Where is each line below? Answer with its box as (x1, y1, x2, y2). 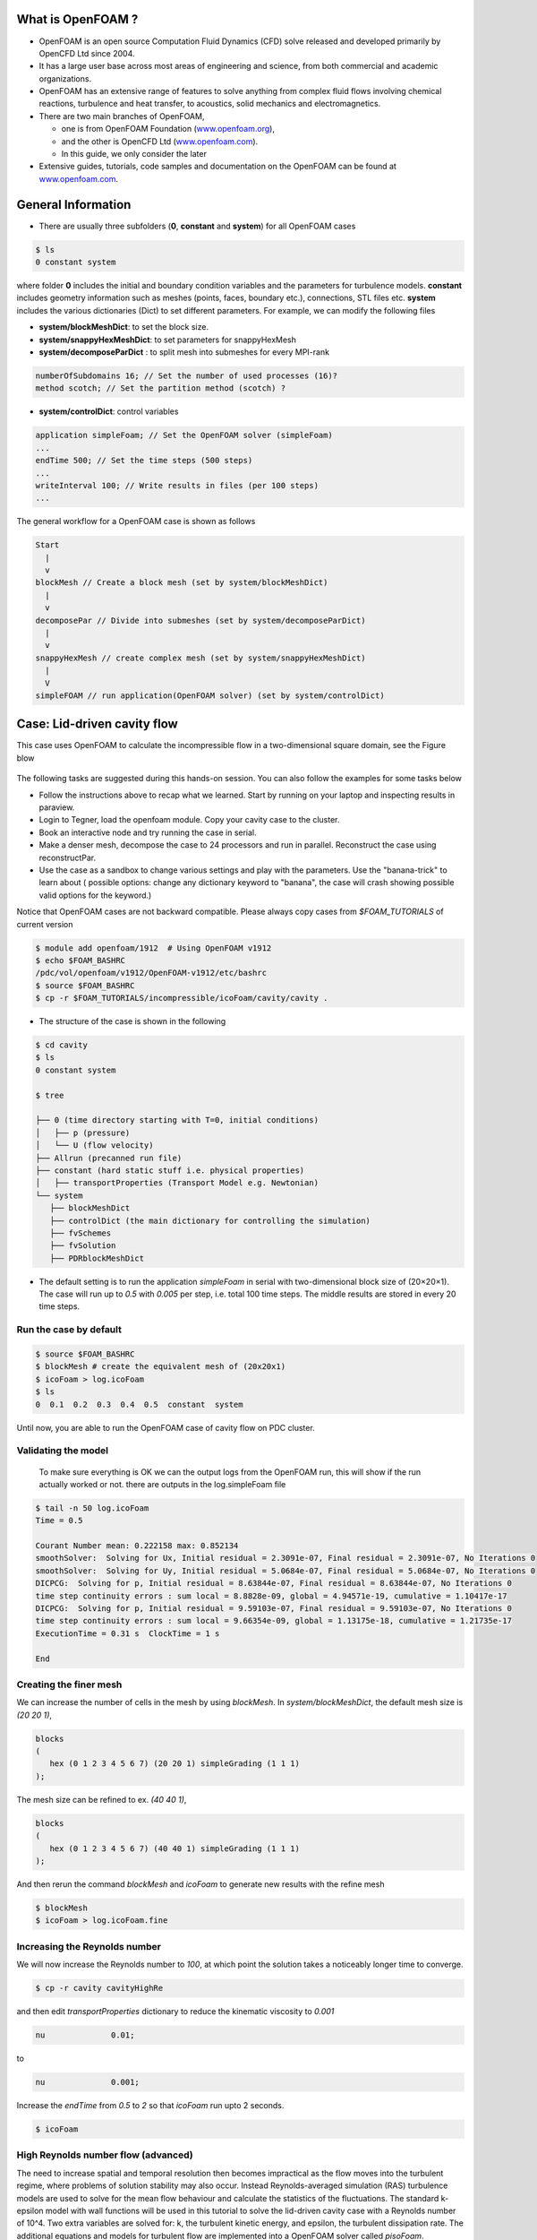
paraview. (38, 802, 75, 813)
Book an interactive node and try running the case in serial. (38, 827, 257, 838)
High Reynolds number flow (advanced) (16, 2149, 193, 2161)
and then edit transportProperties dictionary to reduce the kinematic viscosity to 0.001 (16, 2006, 335, 2017)
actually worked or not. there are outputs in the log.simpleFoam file (38, 1478, 286, 1489)
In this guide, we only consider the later (61, 149, 208, 159)
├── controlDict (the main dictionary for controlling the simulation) (49, 1215, 371, 1226)
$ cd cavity (35, 1040, 89, 1050)
